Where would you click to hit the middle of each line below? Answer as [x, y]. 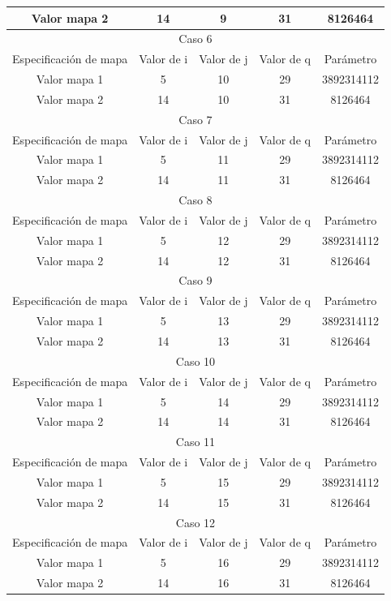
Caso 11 [195, 442]
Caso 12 [195, 522]
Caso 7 [195, 119]
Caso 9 [195, 280]
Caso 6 [195, 39]
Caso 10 [195, 361]
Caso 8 [195, 200]
